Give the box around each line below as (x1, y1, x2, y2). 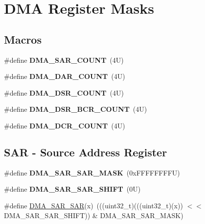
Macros (4, 31, 42, 47)
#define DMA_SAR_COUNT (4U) (4, 54, 124, 65)
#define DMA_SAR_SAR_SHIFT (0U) (4, 184, 141, 194)
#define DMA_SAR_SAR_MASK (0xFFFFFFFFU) (4, 167, 180, 177)
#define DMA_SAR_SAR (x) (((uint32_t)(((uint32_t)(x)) (4, 200, 183, 210)
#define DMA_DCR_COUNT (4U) (4, 120, 125, 130)
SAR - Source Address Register (4, 144, 167, 159)
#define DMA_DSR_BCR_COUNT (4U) (4, 104, 147, 114)
